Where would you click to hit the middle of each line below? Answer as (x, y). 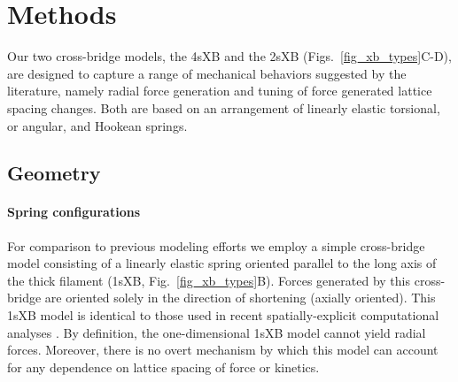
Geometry (54, 173)
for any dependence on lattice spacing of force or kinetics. (163, 367)
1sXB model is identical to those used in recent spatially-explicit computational (223, 315)
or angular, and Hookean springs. (97, 125)
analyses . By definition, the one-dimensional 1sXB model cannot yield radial (217, 332)
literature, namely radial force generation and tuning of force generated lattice (220, 91)
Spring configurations (74, 212)
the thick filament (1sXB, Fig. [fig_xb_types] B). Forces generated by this (209, 280)
